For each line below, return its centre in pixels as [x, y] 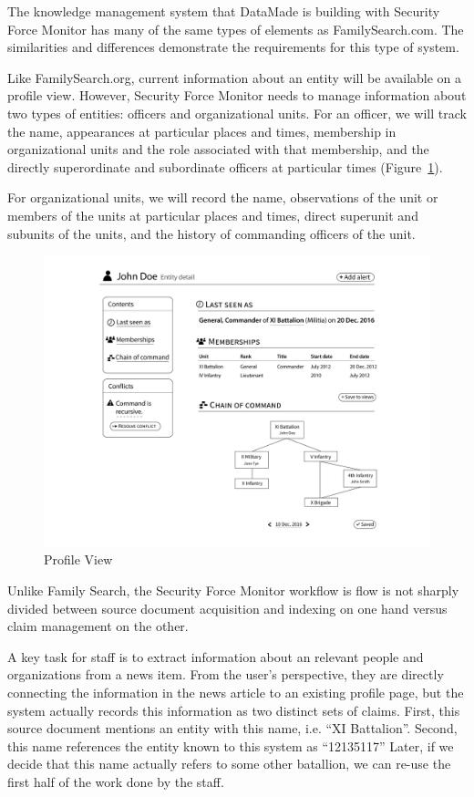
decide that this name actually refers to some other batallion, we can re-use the [229, 764]
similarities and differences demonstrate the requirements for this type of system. [233, 47]
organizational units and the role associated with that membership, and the [218, 149]
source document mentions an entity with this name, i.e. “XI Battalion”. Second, [232, 728]
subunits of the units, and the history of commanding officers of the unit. [211, 233]
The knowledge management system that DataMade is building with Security [224, 11]
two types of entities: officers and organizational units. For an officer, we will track [237, 113]
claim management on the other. [98, 626]
